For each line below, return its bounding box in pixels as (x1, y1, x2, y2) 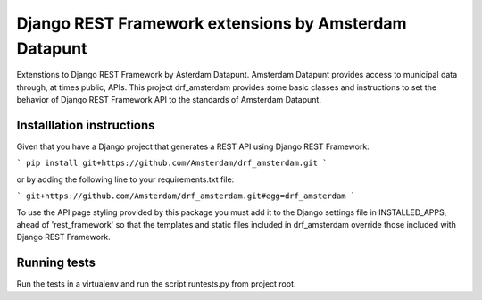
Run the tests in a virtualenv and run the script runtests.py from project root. (16, 279, 296, 289)
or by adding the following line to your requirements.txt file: (16, 174, 235, 185)
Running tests (16, 255, 96, 271)
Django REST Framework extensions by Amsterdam (16, 13, 407, 33)
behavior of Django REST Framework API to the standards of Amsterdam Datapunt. (16, 95, 321, 105)
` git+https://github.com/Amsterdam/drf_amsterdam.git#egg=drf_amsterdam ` (16, 191, 356, 201)
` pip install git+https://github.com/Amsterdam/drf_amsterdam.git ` (16, 158, 328, 169)
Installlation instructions (16, 117, 155, 133)
